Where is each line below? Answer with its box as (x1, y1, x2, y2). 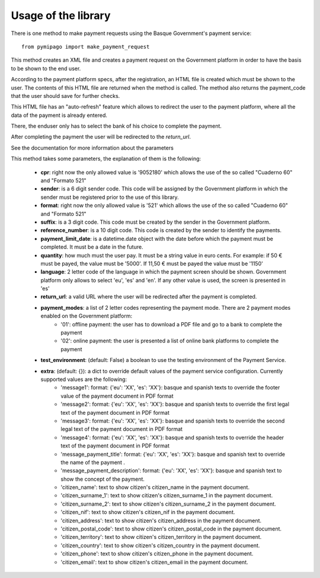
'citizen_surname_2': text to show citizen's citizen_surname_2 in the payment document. (60, 500, 276, 507)
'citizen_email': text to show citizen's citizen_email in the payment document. (60, 558, 248, 566)
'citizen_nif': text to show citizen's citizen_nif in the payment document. (60, 509, 235, 516)
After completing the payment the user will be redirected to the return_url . (11, 134, 191, 141)
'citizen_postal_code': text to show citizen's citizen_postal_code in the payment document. (60, 525, 281, 532)
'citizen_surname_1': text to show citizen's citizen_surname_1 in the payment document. (60, 492, 273, 499)
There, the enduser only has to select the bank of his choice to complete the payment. (11, 122, 222, 130)
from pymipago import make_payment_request (21, 43, 150, 50)
